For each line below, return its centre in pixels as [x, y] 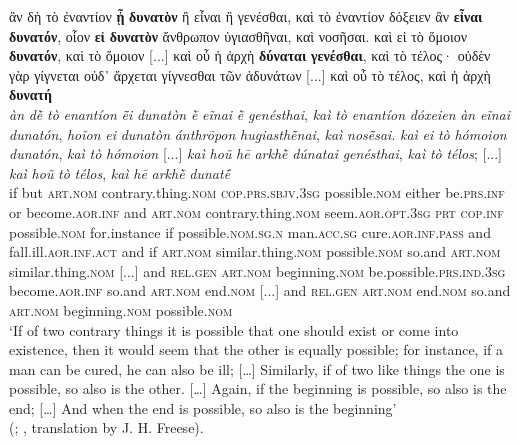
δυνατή [31, 94]
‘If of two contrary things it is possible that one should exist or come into [234, 329]
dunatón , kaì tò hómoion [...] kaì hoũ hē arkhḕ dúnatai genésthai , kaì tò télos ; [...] [256, 153]
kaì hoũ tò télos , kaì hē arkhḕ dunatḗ [120, 172]
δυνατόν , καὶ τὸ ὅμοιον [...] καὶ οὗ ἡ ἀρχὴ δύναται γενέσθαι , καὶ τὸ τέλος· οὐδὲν [250, 55]
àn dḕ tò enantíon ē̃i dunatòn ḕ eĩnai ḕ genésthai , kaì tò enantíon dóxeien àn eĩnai [259, 113]
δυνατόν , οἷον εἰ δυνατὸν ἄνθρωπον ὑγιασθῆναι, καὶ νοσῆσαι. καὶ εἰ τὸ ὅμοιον [238, 35]
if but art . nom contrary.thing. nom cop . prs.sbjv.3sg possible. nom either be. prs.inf [257, 192]
